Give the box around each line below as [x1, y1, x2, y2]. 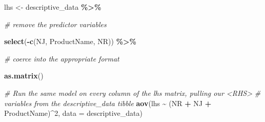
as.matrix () [4, 70, 44, 81]
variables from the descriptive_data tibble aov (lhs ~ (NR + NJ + [4, 97, 212, 108]
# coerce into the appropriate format [4, 53, 119, 64]
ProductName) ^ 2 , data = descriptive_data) [4, 108, 142, 118]
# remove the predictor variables [4, 18, 107, 29]
